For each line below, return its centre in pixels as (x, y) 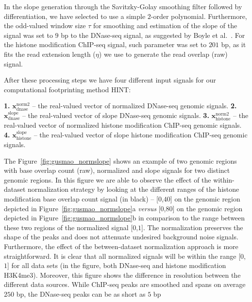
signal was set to (28, 35)
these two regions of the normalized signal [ (68, 227)
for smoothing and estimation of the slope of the (165, 25)
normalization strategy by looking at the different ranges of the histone (134, 189)
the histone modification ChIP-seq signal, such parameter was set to (105, 44)
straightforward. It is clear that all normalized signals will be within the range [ (122, 256)
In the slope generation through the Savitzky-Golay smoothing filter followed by (123, 6)
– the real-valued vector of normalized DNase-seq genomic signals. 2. (134, 106)
